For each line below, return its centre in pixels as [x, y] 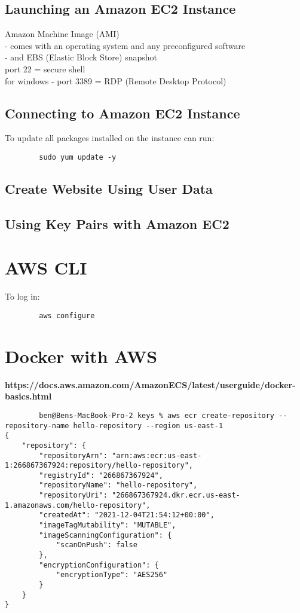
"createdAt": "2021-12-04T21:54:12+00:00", [127, 515]
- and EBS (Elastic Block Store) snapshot [81, 57]
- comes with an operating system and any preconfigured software [125, 45]
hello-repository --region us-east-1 [148, 426]
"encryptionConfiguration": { [99, 565]
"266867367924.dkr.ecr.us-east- [176, 495]
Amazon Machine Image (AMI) [62, 34]
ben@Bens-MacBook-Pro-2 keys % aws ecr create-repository [157, 415]
